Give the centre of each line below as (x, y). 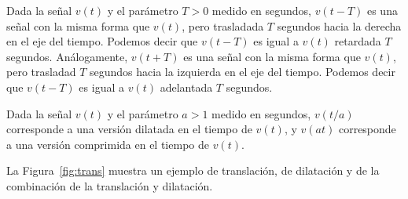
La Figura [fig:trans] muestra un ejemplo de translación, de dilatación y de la (193, 170)
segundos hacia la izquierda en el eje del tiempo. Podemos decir (242, 72)
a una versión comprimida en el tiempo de (108, 144)
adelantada (186, 87)
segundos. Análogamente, (67, 56)
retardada (358, 41)
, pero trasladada (223, 25)
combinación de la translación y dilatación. (110, 185)
